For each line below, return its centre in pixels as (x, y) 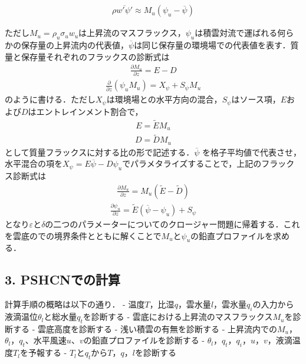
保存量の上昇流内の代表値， (75, 45)
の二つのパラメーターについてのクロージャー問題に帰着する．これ (172, 224)
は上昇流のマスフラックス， (132, 33)
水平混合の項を (34, 163)
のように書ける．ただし (50, 99)
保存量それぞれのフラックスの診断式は (95, 56)
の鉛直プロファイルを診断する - (144, 340)
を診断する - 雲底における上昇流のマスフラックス (178, 317)
